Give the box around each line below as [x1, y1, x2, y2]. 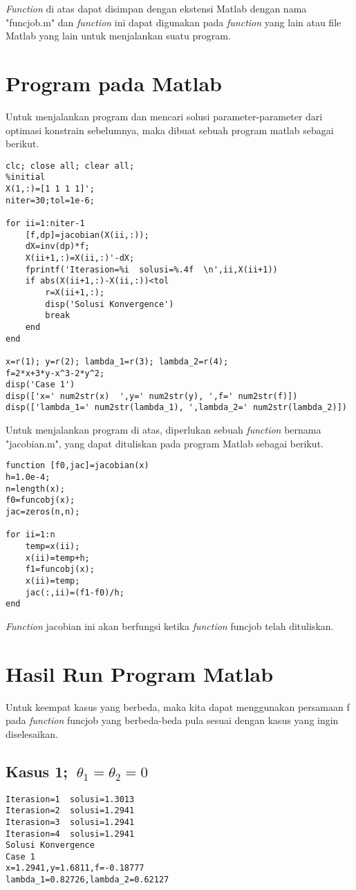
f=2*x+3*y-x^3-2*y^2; [6, 368, 105, 378]
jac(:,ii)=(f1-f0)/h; [25, 587, 124, 597]
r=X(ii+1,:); [45, 287, 105, 297]
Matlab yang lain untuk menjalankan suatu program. [6, 28, 231, 43]
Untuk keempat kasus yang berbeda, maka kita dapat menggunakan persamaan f [6, 699, 350, 714]
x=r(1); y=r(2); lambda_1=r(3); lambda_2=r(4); [6, 356, 229, 367]
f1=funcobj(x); [25, 564, 95, 575]
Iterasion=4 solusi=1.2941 [6, 828, 135, 839]
